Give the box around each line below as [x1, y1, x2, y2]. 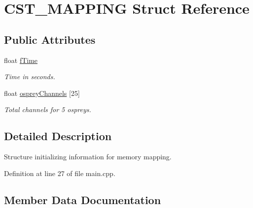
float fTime [4, 55, 38, 65]
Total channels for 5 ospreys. [4, 104, 91, 115]
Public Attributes [4, 31, 96, 47]
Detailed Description [4, 128, 112, 144]
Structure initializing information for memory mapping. [4, 151, 172, 162]
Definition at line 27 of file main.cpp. [4, 168, 115, 178]
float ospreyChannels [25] [4, 88, 80, 98]
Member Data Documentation [4, 192, 161, 207]
